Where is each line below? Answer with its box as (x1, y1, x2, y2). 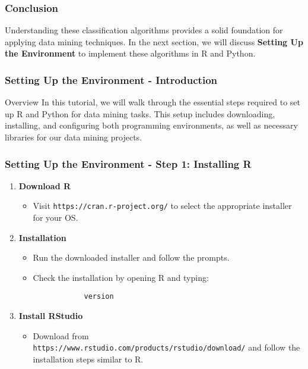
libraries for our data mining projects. (5, 131, 142, 143)
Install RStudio (18, 309, 83, 322)
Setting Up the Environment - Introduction (5, 72, 218, 87)
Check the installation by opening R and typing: (33, 271, 209, 283)
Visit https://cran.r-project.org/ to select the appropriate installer (33, 199, 292, 212)
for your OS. (33, 211, 78, 224)
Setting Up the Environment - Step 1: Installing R (5, 156, 252, 171)
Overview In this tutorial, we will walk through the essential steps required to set (5, 96, 301, 108)
